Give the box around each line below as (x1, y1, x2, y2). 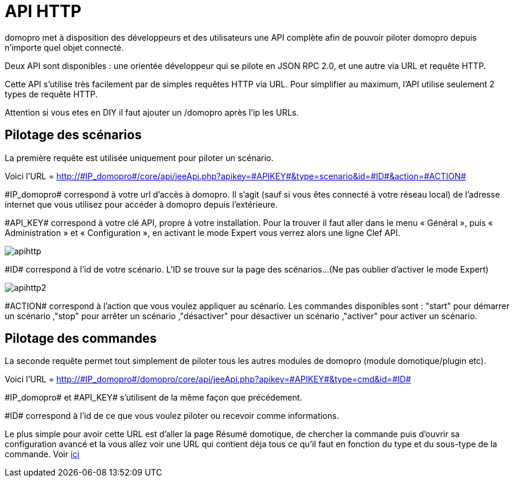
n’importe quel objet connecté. (5, 42, 124, 53)
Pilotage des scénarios (5, 127, 142, 143)
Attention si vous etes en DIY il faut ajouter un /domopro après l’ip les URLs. (5, 107, 299, 117)
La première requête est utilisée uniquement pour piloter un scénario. (5, 152, 274, 163)
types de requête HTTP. (5, 88, 98, 99)
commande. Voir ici (5, 449, 80, 460)
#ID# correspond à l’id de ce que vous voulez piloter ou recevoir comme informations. (5, 411, 339, 421)
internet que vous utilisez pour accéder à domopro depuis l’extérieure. (5, 199, 278, 209)
